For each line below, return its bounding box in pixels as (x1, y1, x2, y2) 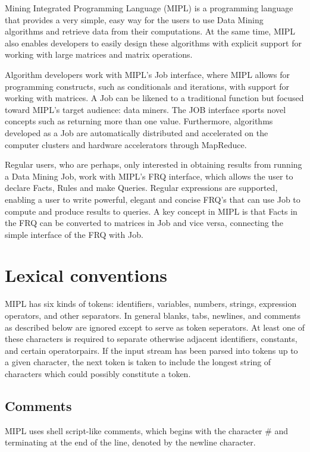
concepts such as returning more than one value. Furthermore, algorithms (5, 115, 273, 127)
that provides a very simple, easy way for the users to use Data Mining (5, 13, 264, 26)
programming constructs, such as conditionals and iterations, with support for (5, 80, 289, 92)
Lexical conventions (5, 263, 168, 287)
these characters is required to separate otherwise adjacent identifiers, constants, (5, 332, 298, 345)
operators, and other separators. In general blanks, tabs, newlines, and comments (5, 309, 300, 321)
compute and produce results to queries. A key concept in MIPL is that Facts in (5, 205, 298, 217)
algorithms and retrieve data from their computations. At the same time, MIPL (5, 25, 296, 37)
